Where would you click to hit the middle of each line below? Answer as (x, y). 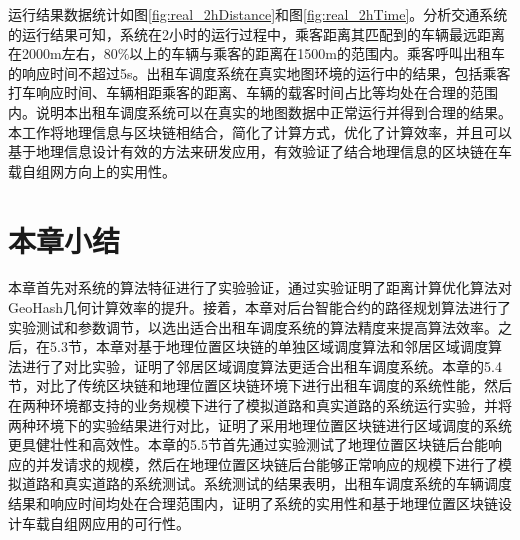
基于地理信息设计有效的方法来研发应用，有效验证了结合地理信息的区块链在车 (260, 151)
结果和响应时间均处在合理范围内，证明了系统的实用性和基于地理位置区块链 (253, 503)
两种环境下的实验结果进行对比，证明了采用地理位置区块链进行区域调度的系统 (260, 424)
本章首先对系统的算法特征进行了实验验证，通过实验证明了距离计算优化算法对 (260, 287)
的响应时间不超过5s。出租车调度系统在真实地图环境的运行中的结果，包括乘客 (259, 72)
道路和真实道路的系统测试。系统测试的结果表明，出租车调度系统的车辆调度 (266, 483)
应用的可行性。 (140, 522)
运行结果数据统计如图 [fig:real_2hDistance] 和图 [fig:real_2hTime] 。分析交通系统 (258, 14)
